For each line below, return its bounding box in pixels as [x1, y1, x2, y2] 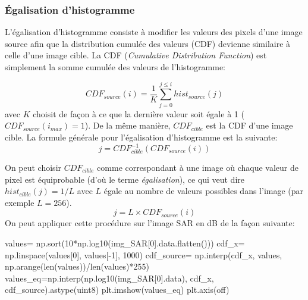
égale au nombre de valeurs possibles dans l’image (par [103, 185, 304, 197]
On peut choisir [5, 161, 62, 173]
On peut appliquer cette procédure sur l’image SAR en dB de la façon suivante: [5, 217, 295, 229]
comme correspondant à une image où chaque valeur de [97, 161, 298, 173]
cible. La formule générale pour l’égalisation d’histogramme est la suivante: [5, 130, 278, 143]
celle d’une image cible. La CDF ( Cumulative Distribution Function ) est [5, 49, 267, 61]
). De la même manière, [84, 119, 171, 132]
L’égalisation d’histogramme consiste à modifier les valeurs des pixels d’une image [5, 26, 303, 38]
